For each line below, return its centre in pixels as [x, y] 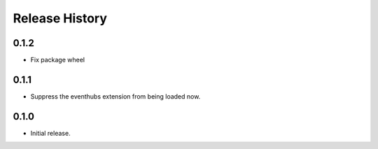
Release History [60, 18]
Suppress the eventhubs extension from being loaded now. [115, 96]
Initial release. [50, 133]
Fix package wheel [58, 60]
